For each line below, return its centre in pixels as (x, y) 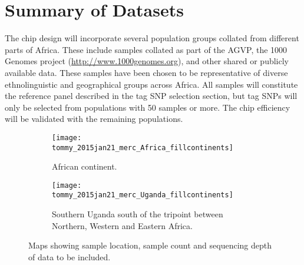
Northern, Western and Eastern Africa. (122, 225)
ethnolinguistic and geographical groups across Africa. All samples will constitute (151, 84)
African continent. (85, 166)
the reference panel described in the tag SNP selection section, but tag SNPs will (151, 96)
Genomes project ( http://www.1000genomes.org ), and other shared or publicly (147, 61)
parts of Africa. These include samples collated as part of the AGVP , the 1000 (146, 49)
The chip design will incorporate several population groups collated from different (152, 38)
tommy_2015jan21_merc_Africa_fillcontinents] (143, 148)
